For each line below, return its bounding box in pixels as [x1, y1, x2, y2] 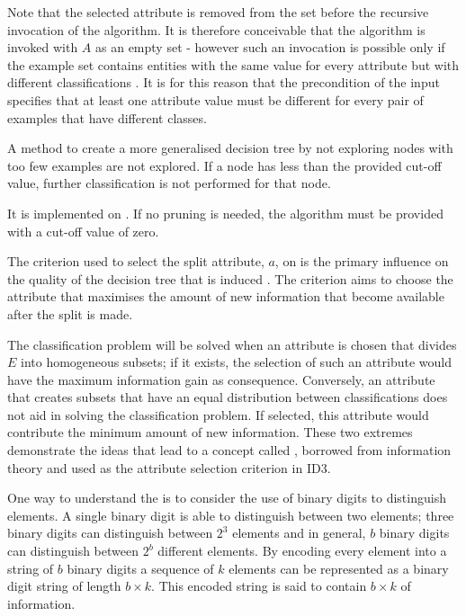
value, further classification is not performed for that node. [7, 174, 331, 192]
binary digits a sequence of [67, 558, 214, 577]
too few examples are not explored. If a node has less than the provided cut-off [7, 156, 442, 174]
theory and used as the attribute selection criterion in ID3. [7, 458, 331, 477]
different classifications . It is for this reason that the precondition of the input [7, 73, 440, 92]
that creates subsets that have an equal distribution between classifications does [7, 388, 448, 406]
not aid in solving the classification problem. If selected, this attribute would [7, 405, 429, 424]
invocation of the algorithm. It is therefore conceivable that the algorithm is [7, 20, 426, 39]
